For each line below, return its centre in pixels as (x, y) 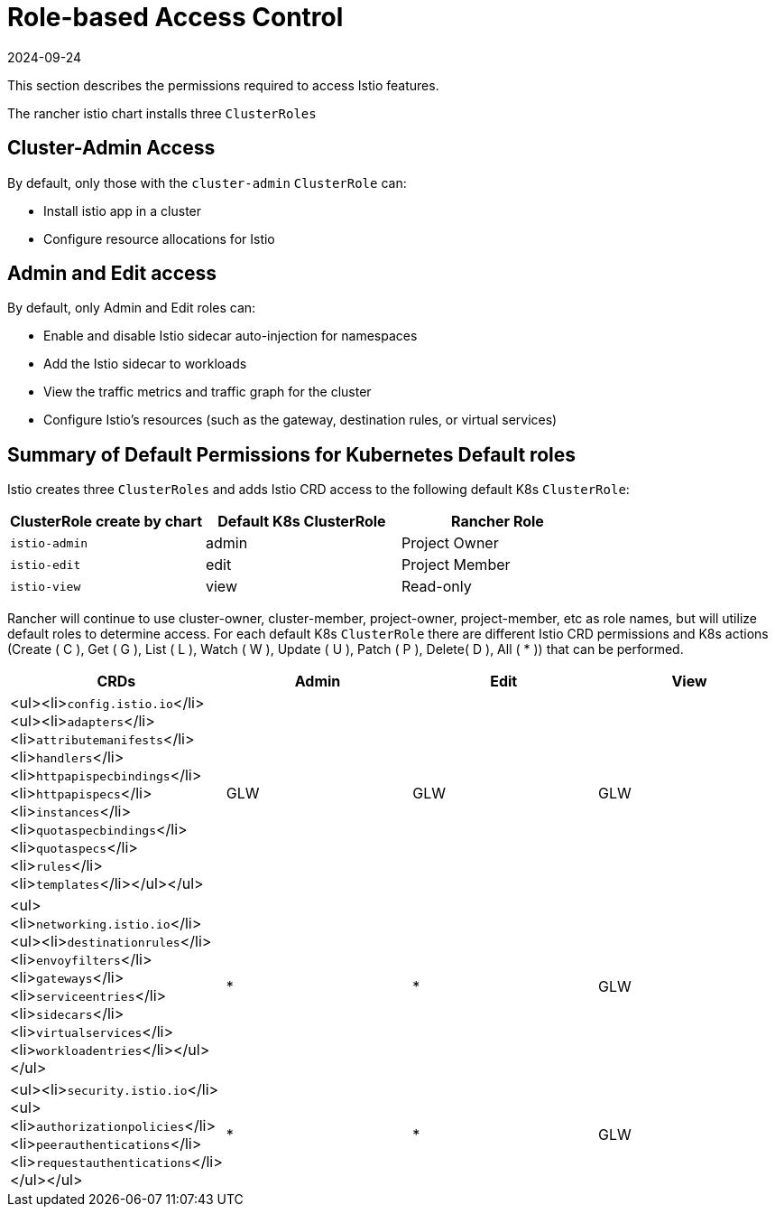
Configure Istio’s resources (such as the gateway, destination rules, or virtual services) (300, 420)
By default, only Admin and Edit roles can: (132, 308)
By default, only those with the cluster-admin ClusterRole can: (207, 182)
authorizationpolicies (110, 1127)
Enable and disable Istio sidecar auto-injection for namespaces (231, 336)
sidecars (64, 1015)
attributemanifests (99, 741)
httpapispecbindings (103, 777)
